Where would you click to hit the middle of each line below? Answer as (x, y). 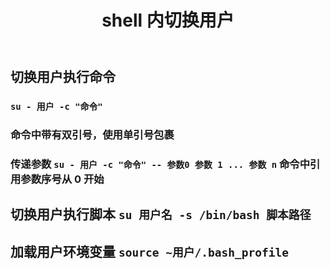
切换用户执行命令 (63, 77)
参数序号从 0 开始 (62, 179)
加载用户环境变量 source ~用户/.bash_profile (150, 251)
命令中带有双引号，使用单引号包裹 (92, 135)
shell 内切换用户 (168, 20)
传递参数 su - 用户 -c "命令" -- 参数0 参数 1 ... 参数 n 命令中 (160, 164)
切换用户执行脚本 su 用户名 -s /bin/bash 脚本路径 (161, 214)
